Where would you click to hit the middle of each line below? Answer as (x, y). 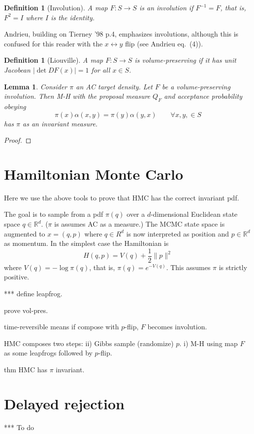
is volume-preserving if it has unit (185, 60)
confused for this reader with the (53, 43)
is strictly (233, 267)
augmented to (25, 233)
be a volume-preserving (196, 86)
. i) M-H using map (208, 343)
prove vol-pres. (26, 310)
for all (101, 69)
